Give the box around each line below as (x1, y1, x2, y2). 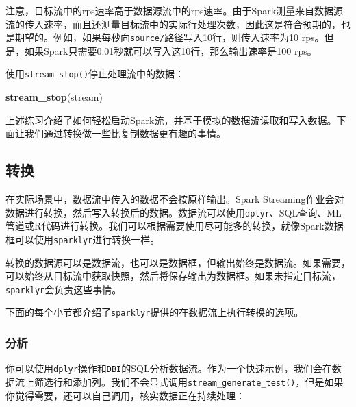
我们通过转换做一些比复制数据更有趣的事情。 (24, 126, 226, 140)
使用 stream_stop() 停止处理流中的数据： (5, 66, 185, 81)
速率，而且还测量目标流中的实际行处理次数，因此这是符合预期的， (43, 16, 341, 31)
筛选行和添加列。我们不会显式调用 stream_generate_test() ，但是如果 (34, 374, 344, 388)
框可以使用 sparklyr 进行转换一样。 (5, 232, 160, 246)
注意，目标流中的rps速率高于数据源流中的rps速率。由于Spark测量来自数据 (5, 3, 334, 17)
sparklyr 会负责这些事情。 (5, 282, 122, 296)
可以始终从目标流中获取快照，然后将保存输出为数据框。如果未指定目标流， (5, 269, 341, 283)
